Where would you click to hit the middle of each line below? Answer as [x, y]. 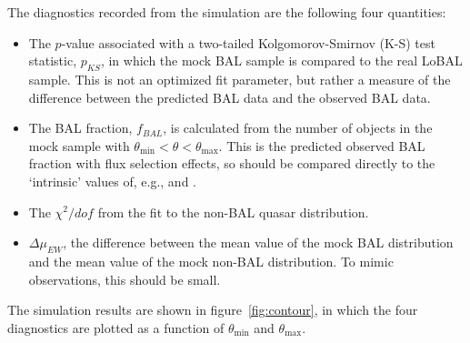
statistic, [53, 61]
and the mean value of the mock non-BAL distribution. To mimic [211, 261]
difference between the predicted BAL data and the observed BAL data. [230, 97]
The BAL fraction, [80, 128]
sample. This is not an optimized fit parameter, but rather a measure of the [240, 79]
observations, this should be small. [125, 279]
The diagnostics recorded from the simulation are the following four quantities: [227, 12]
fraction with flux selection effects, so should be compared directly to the [232, 163]
